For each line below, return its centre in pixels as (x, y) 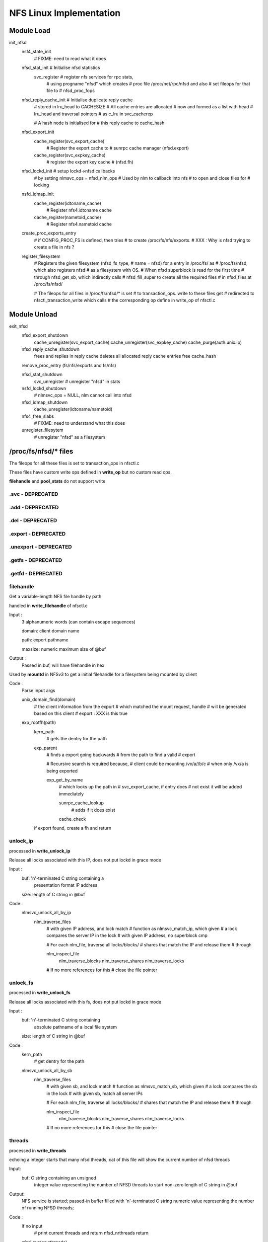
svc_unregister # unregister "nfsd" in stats (77, 381)
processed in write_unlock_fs (40, 993)
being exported (62, 771)
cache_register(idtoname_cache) (68, 203)
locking (41, 185)
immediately (71, 794)
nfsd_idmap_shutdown (45, 402)
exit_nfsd (19, 326)
